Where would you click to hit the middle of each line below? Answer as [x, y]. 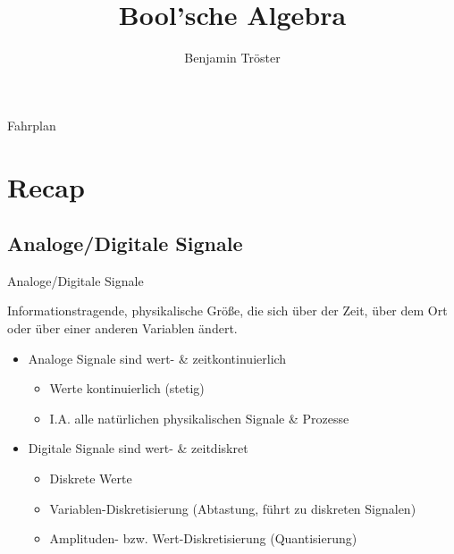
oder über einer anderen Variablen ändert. [122, 328]
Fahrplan [32, 125]
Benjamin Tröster [232, 58]
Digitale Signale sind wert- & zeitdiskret [138, 448]
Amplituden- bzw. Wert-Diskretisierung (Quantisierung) [203, 538]
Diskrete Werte [91, 478]
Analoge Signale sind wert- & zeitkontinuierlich [157, 358]
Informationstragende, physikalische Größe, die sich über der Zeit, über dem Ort [227, 311]
